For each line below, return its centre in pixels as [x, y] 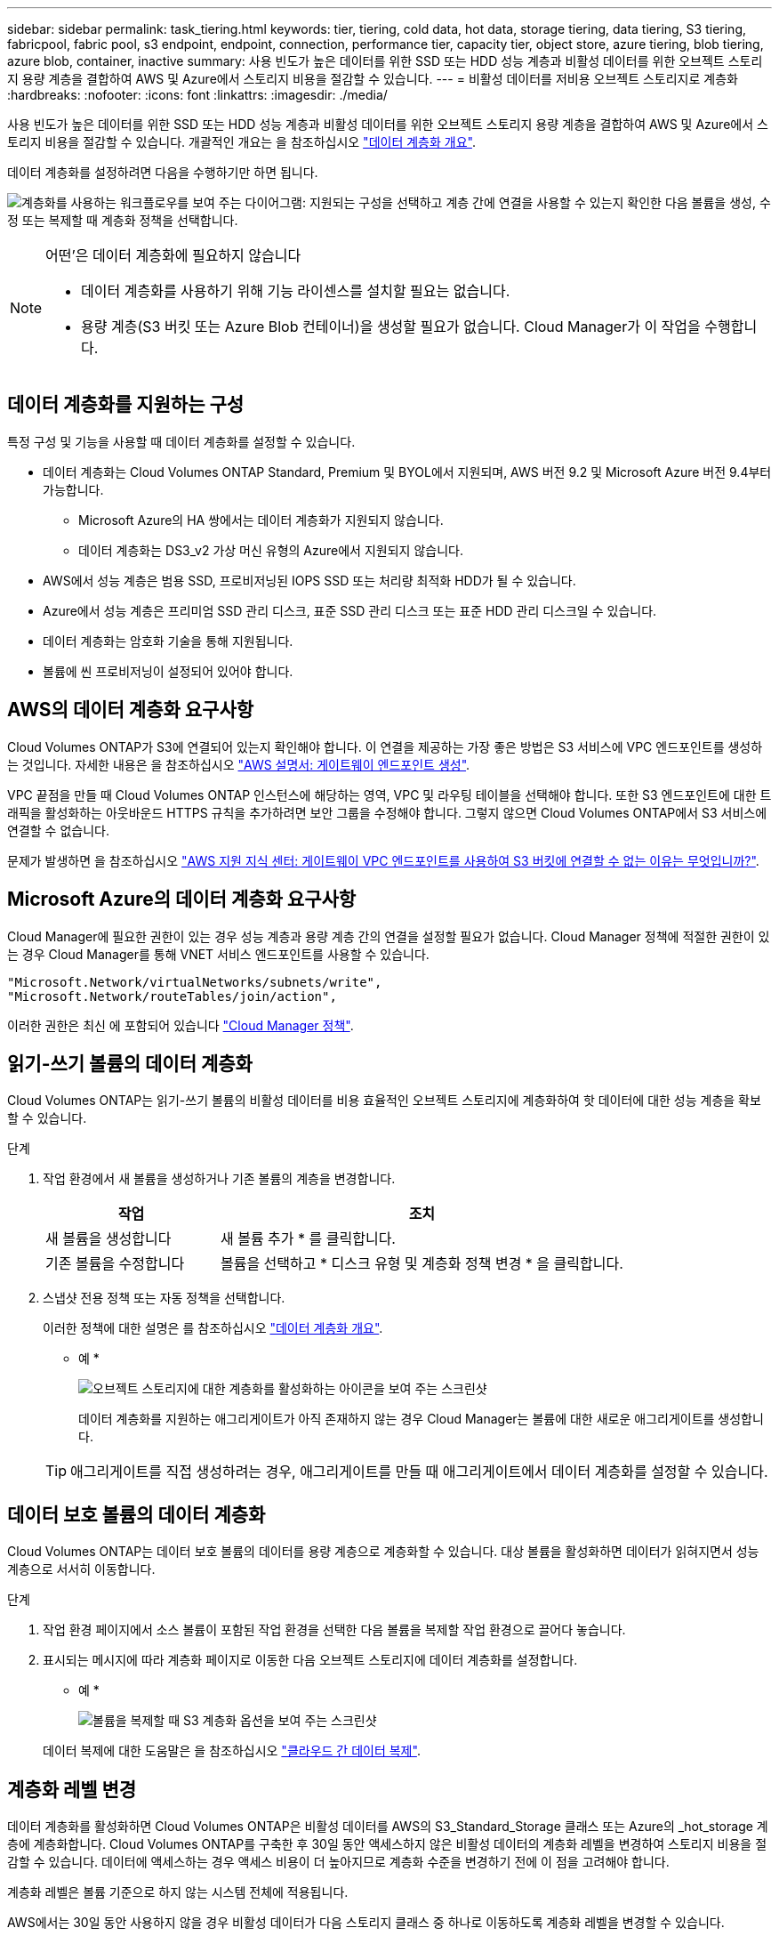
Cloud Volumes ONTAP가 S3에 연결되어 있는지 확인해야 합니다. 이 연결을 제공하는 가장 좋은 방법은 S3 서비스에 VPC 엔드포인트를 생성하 [385, 746]
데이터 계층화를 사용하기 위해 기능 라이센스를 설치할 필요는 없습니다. [296, 291]
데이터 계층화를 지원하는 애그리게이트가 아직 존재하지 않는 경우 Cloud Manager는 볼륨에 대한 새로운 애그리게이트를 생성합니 [421, 1419]
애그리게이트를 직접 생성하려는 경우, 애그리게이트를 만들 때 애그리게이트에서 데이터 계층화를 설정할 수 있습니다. [419, 1472]
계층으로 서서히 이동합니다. [81, 1569]
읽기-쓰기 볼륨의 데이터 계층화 [130, 1063]
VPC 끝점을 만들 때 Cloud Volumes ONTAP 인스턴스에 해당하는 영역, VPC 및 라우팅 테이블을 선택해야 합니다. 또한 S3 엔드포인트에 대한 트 [389, 795]
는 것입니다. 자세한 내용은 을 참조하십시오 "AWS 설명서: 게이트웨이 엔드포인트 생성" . [239, 764]
